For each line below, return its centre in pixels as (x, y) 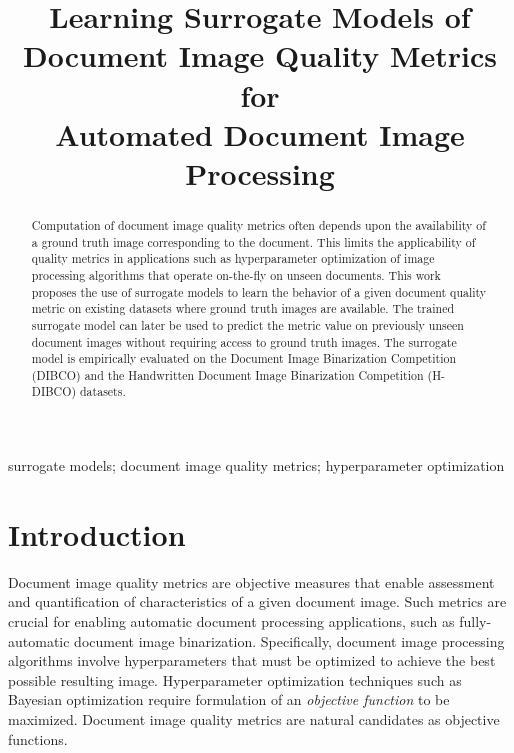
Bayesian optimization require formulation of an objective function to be (229, 699)
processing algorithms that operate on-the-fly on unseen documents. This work (236, 274)
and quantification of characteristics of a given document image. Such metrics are (257, 601)
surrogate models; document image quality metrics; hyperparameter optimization (256, 465)
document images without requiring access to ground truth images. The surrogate (244, 341)
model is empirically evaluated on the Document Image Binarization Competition (244, 358)
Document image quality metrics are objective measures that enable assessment (251, 581)
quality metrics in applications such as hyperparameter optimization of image (233, 258)
